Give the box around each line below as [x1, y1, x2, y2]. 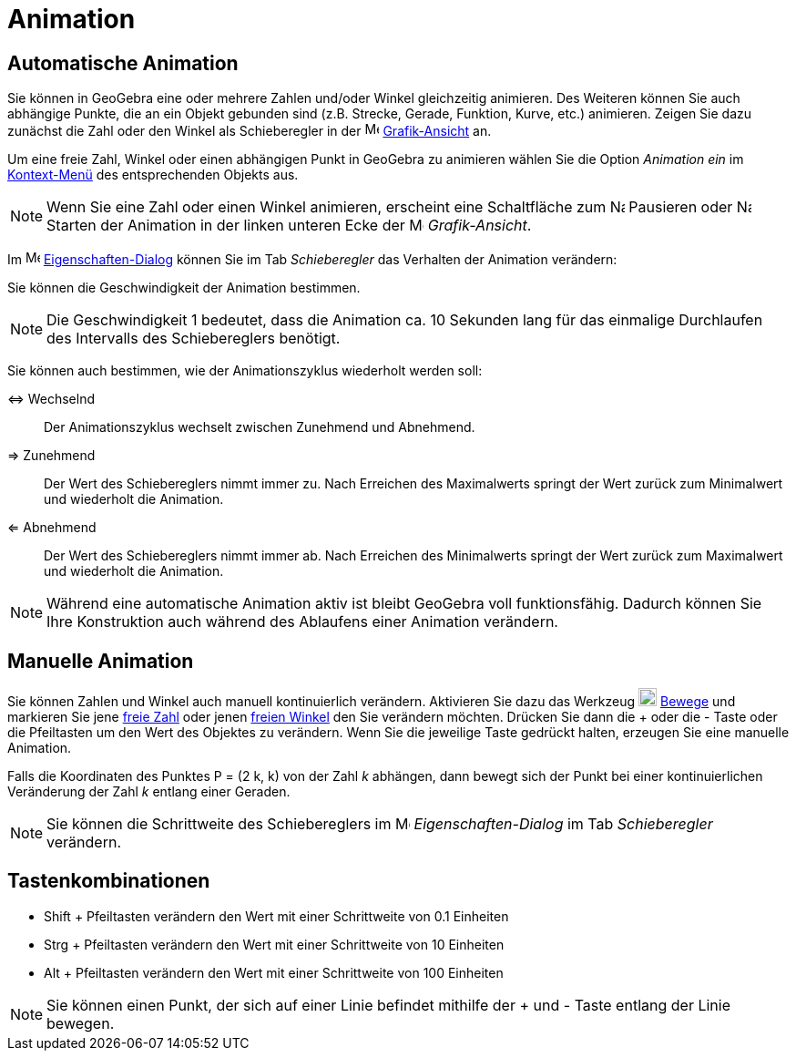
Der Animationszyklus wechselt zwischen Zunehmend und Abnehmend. [44, 419, 475, 436]
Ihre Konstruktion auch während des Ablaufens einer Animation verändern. [46, 612, 558, 632]
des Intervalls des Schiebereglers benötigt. [46, 329, 341, 348]
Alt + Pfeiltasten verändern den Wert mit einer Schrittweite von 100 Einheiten [44, 964, 504, 981]
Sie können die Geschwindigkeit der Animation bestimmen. [7, 280, 361, 296]
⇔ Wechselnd [7, 391, 96, 407]
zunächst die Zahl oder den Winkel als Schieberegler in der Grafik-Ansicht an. [7, 123, 492, 139]
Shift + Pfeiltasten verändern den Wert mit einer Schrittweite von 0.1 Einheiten [44, 908, 509, 924]
